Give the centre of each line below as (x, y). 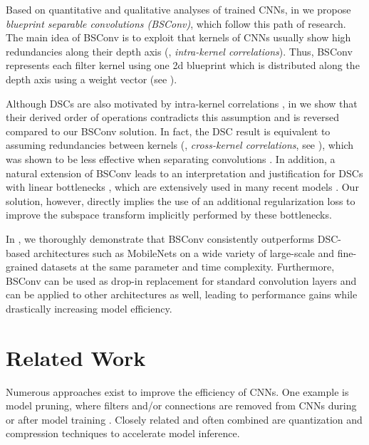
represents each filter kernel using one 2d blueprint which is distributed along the (183, 65)
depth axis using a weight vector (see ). (92, 79)
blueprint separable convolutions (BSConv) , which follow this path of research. (176, 23)
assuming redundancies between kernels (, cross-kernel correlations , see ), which (180, 145)
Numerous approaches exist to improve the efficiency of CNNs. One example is (177, 391)
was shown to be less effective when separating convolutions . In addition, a (171, 158)
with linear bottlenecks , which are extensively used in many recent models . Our (182, 187)
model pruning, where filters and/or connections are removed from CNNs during (181, 405)
